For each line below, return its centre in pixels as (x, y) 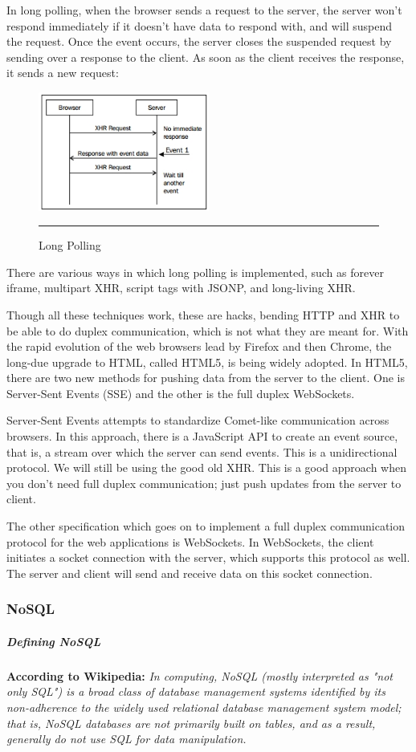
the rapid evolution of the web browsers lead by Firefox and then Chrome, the (199, 346)
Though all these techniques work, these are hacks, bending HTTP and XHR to (203, 314)
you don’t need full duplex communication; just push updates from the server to (204, 483)
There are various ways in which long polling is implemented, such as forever (195, 272)
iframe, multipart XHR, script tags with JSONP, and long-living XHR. (181, 288)
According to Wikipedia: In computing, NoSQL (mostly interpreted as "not (200, 675)
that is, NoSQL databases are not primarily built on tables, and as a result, (191, 723)
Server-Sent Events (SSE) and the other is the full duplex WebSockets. (181, 393)
